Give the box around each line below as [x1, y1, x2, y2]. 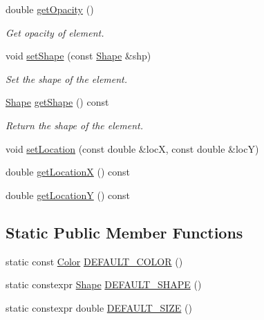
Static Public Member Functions [6, 221, 243, 243]
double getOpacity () [6, 2, 94, 16]
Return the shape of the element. [6, 117, 143, 132]
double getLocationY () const [6, 187, 130, 202]
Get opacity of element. [6, 25, 104, 39]
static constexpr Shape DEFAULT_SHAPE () [6, 277, 202, 292]
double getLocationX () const [6, 164, 130, 179]
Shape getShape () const [6, 95, 109, 109]
